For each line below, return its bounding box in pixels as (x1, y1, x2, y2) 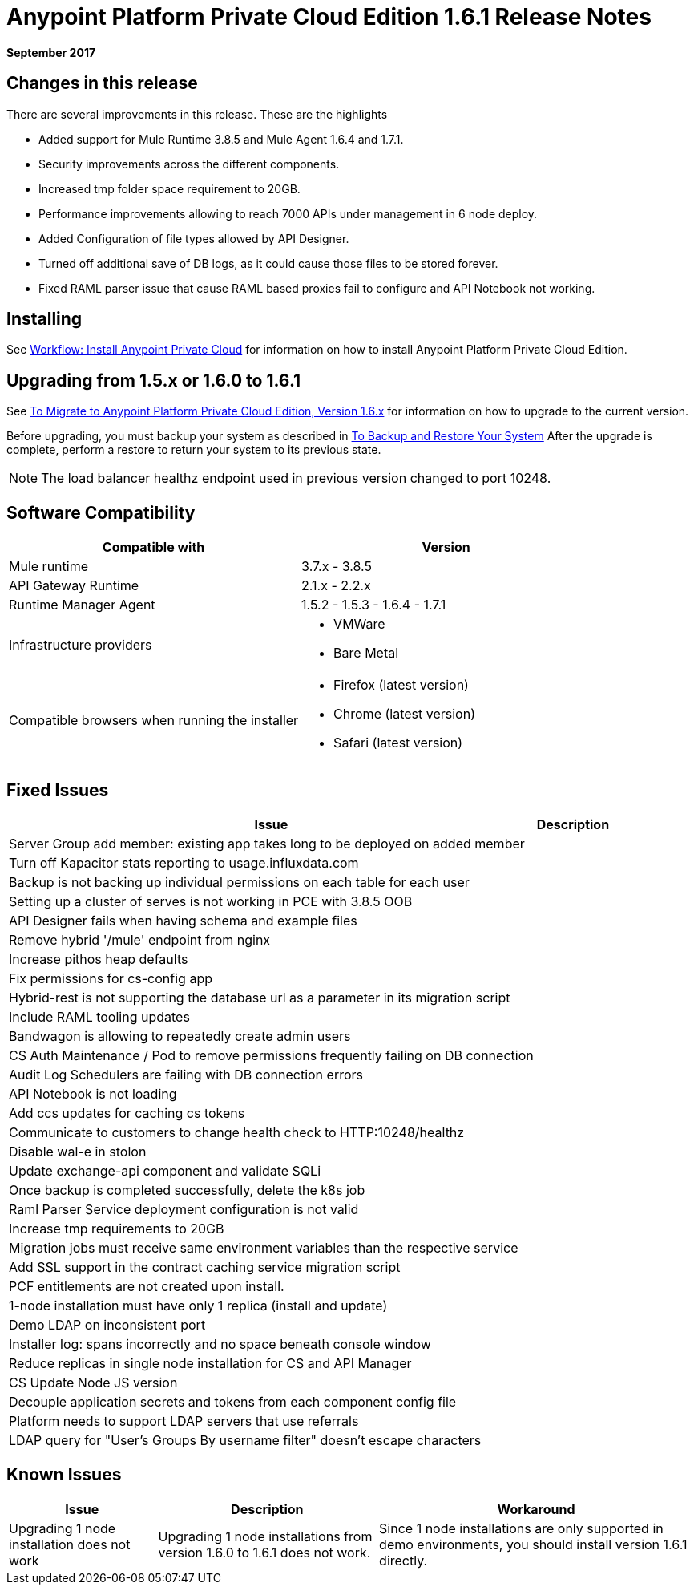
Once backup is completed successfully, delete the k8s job (9, 1181, 365, 1198)
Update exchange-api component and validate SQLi (9, 1162, 321, 1179)
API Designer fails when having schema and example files (9, 912, 357, 929)
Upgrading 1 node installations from (158, 1528, 373, 1544)
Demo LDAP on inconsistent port (9, 1316, 206, 1333)
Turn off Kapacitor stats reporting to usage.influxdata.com (9, 854, 359, 871)
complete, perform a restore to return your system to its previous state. (6, 443, 381, 457)
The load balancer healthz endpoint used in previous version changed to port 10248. (41, 470, 551, 487)
